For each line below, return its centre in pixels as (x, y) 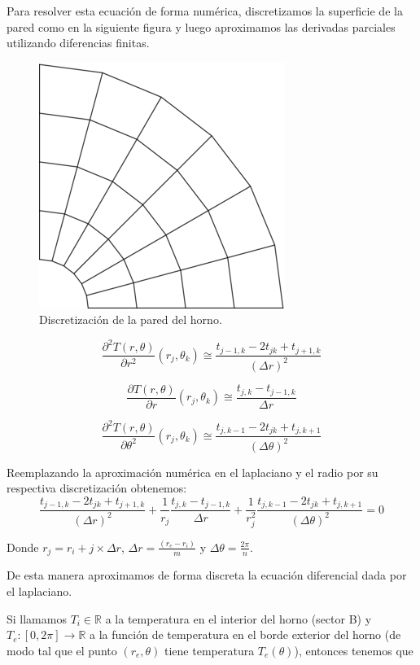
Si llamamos (37, 618)
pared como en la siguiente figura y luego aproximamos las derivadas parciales (201, 26)
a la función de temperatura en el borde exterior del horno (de (245, 634)
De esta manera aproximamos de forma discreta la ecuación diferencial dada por (207, 575)
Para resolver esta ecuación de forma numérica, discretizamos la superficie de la (205, 11)
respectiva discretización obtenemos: (97, 488)
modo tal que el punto (62, 650)
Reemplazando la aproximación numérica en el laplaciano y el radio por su (192, 472)
